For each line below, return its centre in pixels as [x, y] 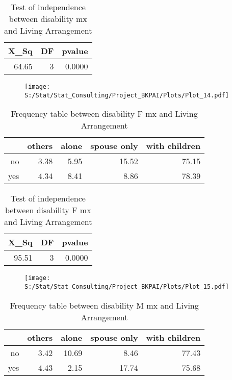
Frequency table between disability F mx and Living [104, 114]
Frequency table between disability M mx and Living [104, 305]
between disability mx [48, 19]
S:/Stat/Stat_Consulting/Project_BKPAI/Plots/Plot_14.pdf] [127, 95]
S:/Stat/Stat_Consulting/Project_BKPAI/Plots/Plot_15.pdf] [127, 286]
